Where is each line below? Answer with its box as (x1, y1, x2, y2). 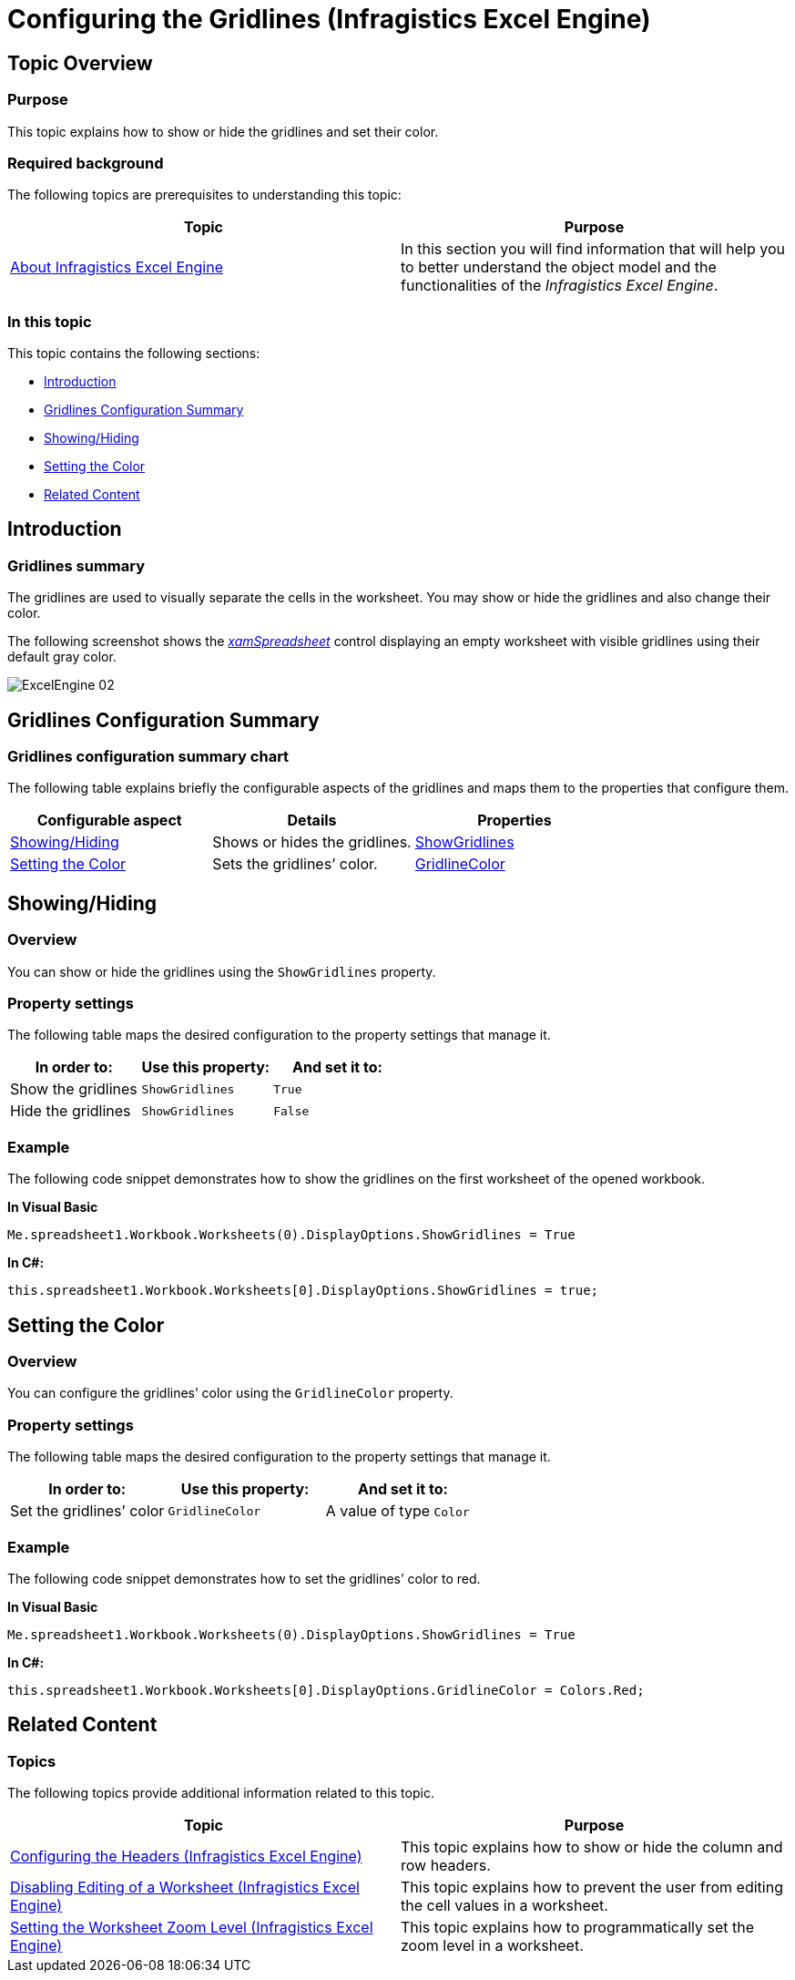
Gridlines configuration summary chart (7, 747, 290, 766)
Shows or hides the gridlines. (212, 833, 412, 852)
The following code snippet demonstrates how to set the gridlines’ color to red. (7, 1570, 481, 1586)
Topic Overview (7, 51, 153, 75)
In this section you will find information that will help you (401, 240, 785, 259)
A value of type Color (325, 1502, 470, 1521)
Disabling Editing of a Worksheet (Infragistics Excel (10, 1878, 360, 1897)
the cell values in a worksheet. (401, 1896, 608, 1915)
